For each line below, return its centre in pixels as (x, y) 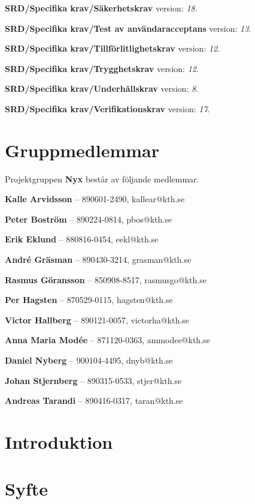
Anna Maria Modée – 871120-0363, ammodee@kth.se (107, 340)
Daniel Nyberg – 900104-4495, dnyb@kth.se (89, 360)
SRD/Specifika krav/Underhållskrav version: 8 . (102, 88)
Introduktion (59, 442)
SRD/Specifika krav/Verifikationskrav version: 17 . (107, 108)
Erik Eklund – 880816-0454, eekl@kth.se (82, 239)
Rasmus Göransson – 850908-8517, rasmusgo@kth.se (106, 279)
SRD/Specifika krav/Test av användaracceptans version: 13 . (128, 28)
